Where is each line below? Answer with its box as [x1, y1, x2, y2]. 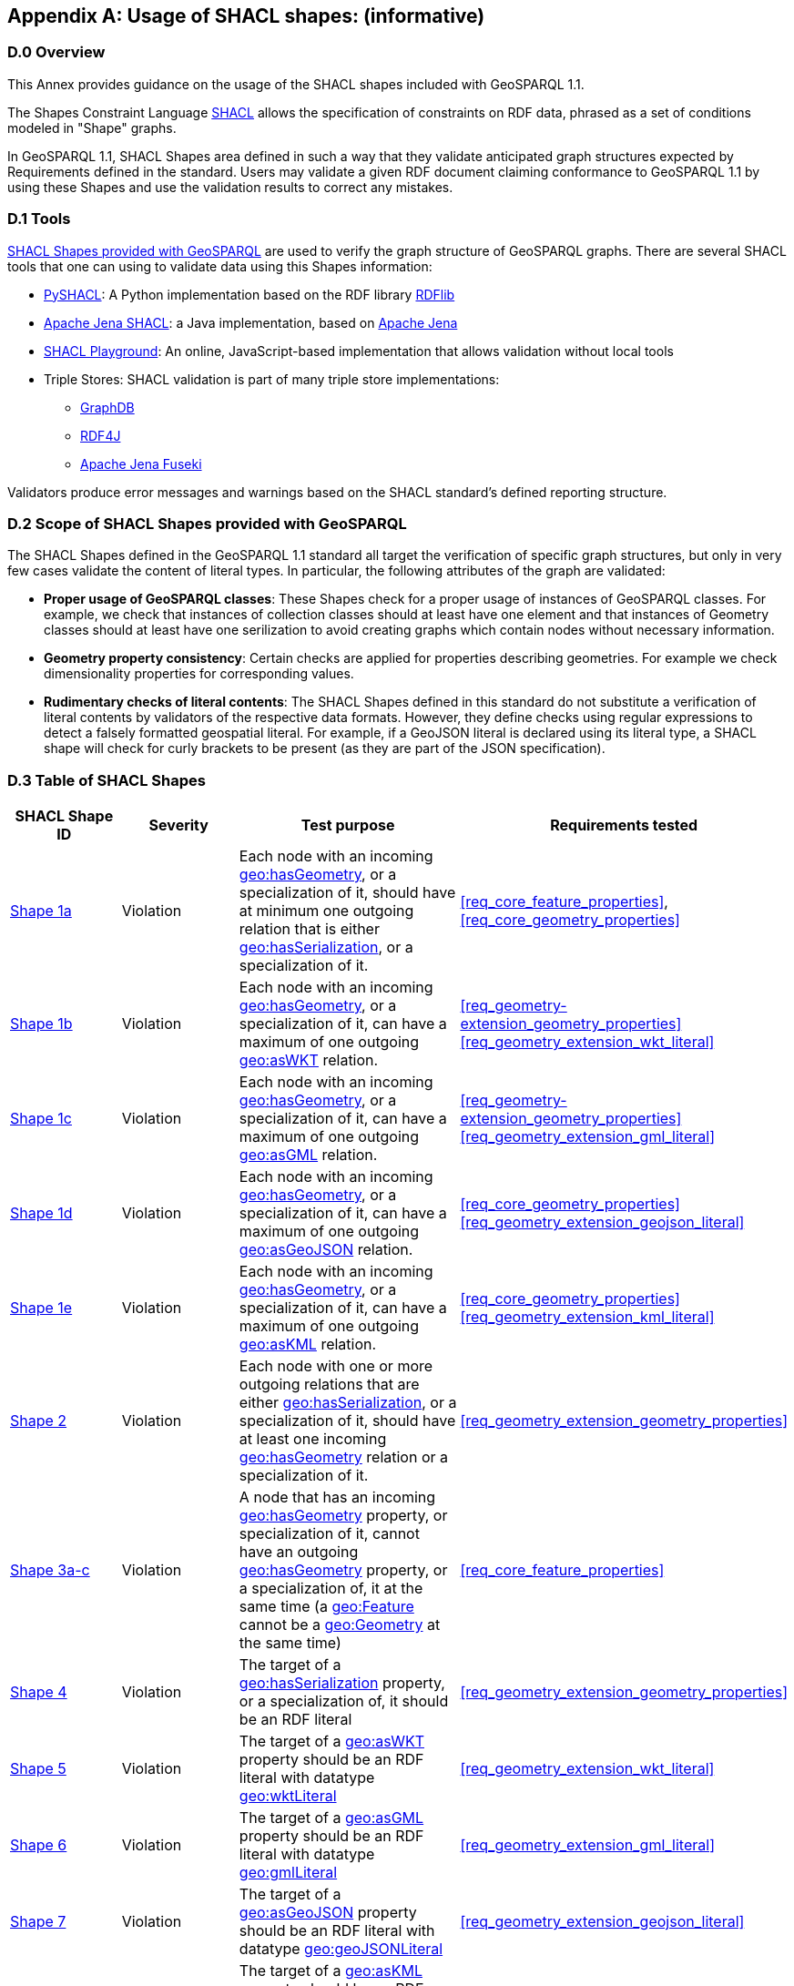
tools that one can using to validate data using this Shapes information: [7, 258, 433, 274]
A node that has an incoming [239, 1488, 436, 1507]
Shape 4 [10, 1683, 67, 1702]
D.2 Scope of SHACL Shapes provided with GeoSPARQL [7, 514, 407, 533]
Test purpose [300, 816, 395, 835]
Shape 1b [10, 1014, 73, 1034]
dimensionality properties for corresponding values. [44, 666, 354, 682]
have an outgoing [239, 1543, 359, 1562]
